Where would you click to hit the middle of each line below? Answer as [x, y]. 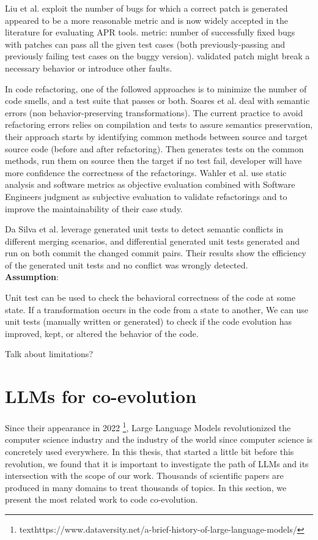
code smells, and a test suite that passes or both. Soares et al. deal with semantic [157, 101]
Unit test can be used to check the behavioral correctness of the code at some [150, 298]
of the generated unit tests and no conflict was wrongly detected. [127, 264]
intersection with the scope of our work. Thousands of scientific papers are [144, 475]
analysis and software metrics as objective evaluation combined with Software [150, 184]
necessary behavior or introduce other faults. [89, 68]
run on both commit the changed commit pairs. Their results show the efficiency [156, 253]
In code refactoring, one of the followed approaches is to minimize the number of [156, 88]
